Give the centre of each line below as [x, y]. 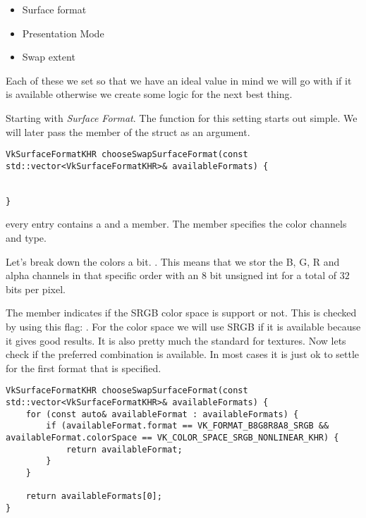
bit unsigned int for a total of [273, 275]
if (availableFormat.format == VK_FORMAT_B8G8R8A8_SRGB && [188, 426]
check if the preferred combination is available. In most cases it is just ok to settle [183, 354]
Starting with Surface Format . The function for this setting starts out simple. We [182, 117]
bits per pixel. [36, 289]
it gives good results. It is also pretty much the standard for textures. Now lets [176, 340]
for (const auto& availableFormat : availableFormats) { [162, 414]
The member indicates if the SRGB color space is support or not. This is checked [181, 313]
